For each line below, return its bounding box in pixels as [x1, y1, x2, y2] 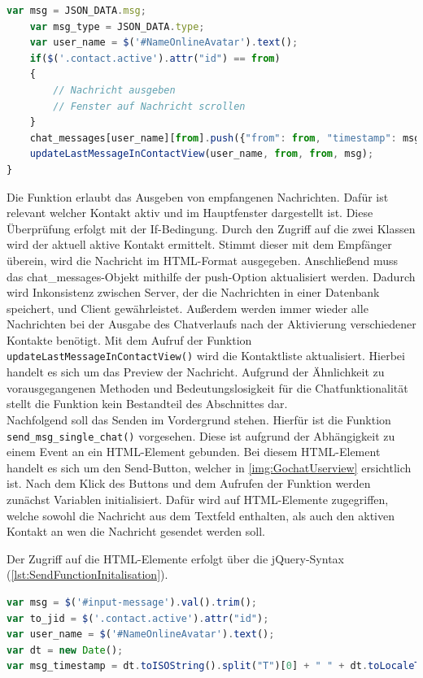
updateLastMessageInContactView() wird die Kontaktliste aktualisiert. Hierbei [7, 347, 405, 364]
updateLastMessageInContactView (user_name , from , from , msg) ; [29, 148, 374, 160]
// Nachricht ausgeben [53, 84, 176, 96]
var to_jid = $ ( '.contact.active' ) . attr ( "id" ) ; [7, 612, 269, 624]
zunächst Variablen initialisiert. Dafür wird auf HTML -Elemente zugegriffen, [7, 490, 389, 507]
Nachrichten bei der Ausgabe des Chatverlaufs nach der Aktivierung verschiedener [7, 315, 416, 332]
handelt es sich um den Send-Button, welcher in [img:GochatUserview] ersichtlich [7, 459, 412, 476]
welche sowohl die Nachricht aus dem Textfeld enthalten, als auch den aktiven [7, 506, 395, 524]
